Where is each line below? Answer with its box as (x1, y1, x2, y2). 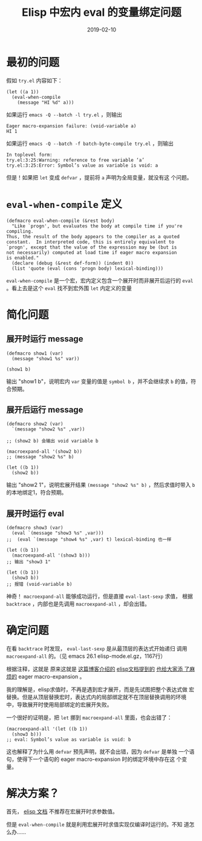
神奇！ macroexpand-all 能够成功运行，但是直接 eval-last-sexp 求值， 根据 (6, 592, 194, 600)
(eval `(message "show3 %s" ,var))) (11, 530, 104, 537)
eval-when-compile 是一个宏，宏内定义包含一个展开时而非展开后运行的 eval (6, 276, 194, 284)
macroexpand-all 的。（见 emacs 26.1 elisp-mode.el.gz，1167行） (6, 652, 166, 660)
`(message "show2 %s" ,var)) (11, 426, 85, 432)
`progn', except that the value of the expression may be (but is (6, 244, 177, 250)
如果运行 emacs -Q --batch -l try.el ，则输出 (6, 110, 123, 118)
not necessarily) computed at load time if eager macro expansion (6, 249, 177, 255)
